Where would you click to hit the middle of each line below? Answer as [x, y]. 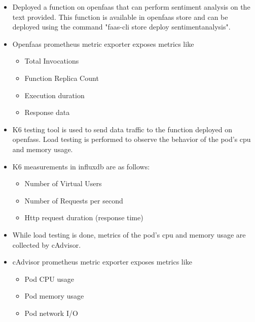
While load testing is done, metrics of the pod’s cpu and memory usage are [129, 234]
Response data [47, 112]
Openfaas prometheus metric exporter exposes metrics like [103, 43]
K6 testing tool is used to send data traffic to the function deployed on [122, 129]
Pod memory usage [54, 296]
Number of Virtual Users [63, 183]
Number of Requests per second [74, 200]
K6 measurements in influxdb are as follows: [81, 166]
